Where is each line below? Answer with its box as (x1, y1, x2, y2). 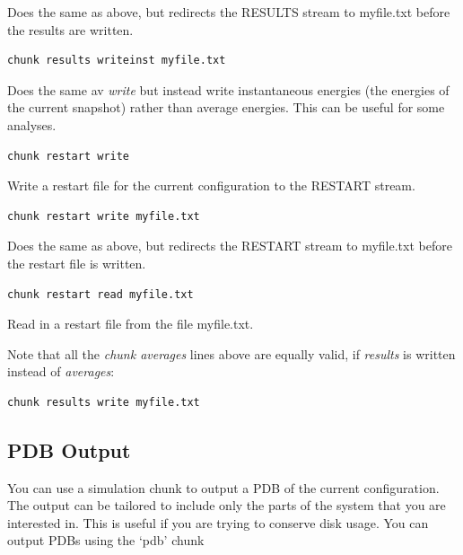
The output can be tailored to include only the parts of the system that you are (7, 496, 446, 515)
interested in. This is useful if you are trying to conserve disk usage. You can (7, 513, 429, 532)
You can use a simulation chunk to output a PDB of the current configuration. (7, 478, 440, 497)
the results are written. (7, 20, 134, 39)
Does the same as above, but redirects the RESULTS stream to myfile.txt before (7, 3, 450, 21)
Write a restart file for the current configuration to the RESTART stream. (7, 176, 415, 195)
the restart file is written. (7, 253, 146, 272)
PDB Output (7, 436, 131, 463)
